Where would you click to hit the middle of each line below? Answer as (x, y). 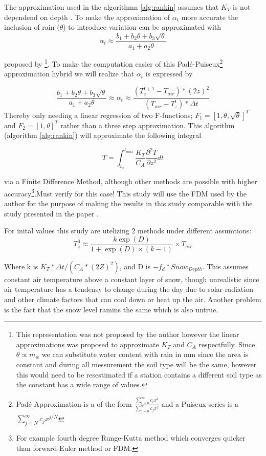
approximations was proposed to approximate (87, 344)
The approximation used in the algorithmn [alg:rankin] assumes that (112, 7)
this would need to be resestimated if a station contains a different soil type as (139, 374)
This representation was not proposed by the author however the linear (128, 334)
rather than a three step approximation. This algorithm (148, 125)
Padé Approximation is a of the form (74, 403)
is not (242, 7)
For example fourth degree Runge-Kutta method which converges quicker (131, 438)
